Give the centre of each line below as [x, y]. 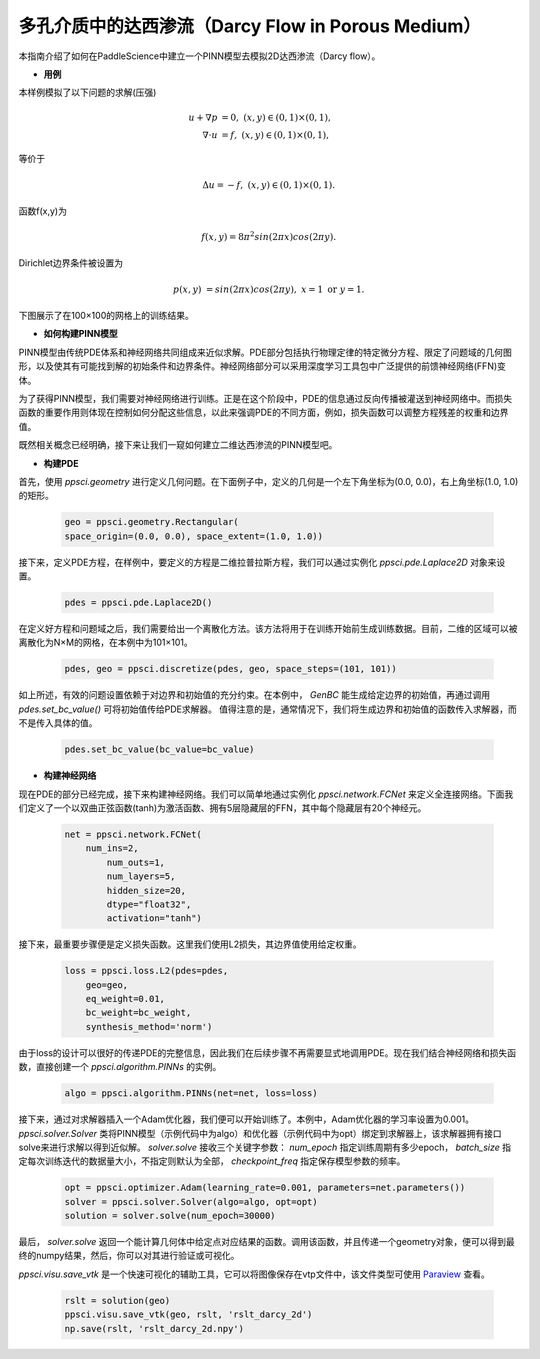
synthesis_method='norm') [149, 1026]
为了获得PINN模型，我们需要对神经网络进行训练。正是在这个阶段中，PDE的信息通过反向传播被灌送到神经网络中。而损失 [265, 398]
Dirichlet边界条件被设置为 [71, 263]
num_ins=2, [112, 848]
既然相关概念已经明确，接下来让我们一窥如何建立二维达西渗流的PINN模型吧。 [178, 445]
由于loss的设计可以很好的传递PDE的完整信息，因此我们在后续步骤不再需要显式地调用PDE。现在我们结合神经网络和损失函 [267, 1052]
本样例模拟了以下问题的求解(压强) [87, 92]
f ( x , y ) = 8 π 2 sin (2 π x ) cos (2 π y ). [269, 236]
